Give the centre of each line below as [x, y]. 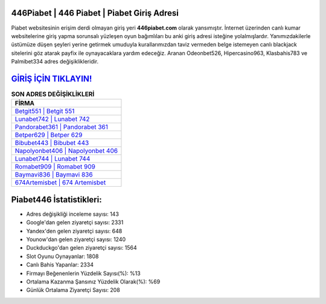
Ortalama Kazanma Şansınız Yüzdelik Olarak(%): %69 [93, 282]
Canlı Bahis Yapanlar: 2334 [60, 265]
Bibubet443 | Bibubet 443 [52, 143]
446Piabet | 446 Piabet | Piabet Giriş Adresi [95, 13]
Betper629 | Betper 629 [49, 135]
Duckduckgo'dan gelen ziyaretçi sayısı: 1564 [81, 248]
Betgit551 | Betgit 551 [45, 111]
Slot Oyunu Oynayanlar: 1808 [62, 256]
